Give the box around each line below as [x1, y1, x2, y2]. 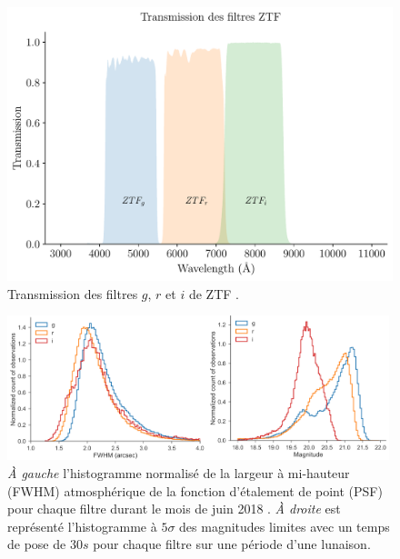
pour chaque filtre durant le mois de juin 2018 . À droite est [7, 499, 341, 518]
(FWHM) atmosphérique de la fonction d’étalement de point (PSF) [7, 481, 383, 500]
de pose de [7, 534, 66, 554]
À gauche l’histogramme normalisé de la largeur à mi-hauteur [7, 463, 350, 482]
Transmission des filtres [7, 284, 138, 303]
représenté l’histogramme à [7, 516, 157, 535]
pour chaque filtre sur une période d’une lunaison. [93, 534, 371, 554]
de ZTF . [188, 284, 239, 303]
